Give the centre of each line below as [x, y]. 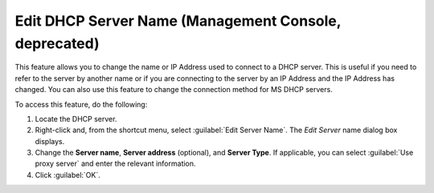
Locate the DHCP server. [76, 119]
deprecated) [57, 43]
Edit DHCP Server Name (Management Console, [178, 21]
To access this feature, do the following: [81, 104]
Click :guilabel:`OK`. [68, 175]
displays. [50, 141]
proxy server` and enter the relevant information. [115, 163]
